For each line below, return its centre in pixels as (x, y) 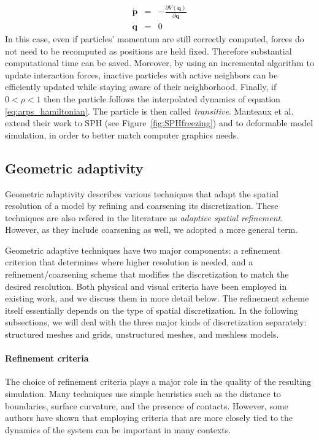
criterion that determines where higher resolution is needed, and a (129, 262)
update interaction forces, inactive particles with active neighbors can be (141, 74)
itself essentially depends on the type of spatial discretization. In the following (152, 310)
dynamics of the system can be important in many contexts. (118, 429)
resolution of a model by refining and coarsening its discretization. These (142, 206)
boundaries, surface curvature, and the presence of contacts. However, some (147, 405)
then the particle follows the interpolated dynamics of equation (162, 98)
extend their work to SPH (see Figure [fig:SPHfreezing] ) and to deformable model (159, 123)
